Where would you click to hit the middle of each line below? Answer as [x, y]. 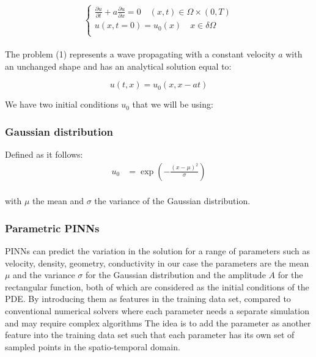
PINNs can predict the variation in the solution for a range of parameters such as [157, 251]
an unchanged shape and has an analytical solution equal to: [118, 66]
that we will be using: [173, 104]
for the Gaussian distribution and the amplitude [175, 275]
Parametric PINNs [52, 228]
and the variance [44, 275]
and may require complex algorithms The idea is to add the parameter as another [158, 322]
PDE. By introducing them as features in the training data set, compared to [148, 299]
